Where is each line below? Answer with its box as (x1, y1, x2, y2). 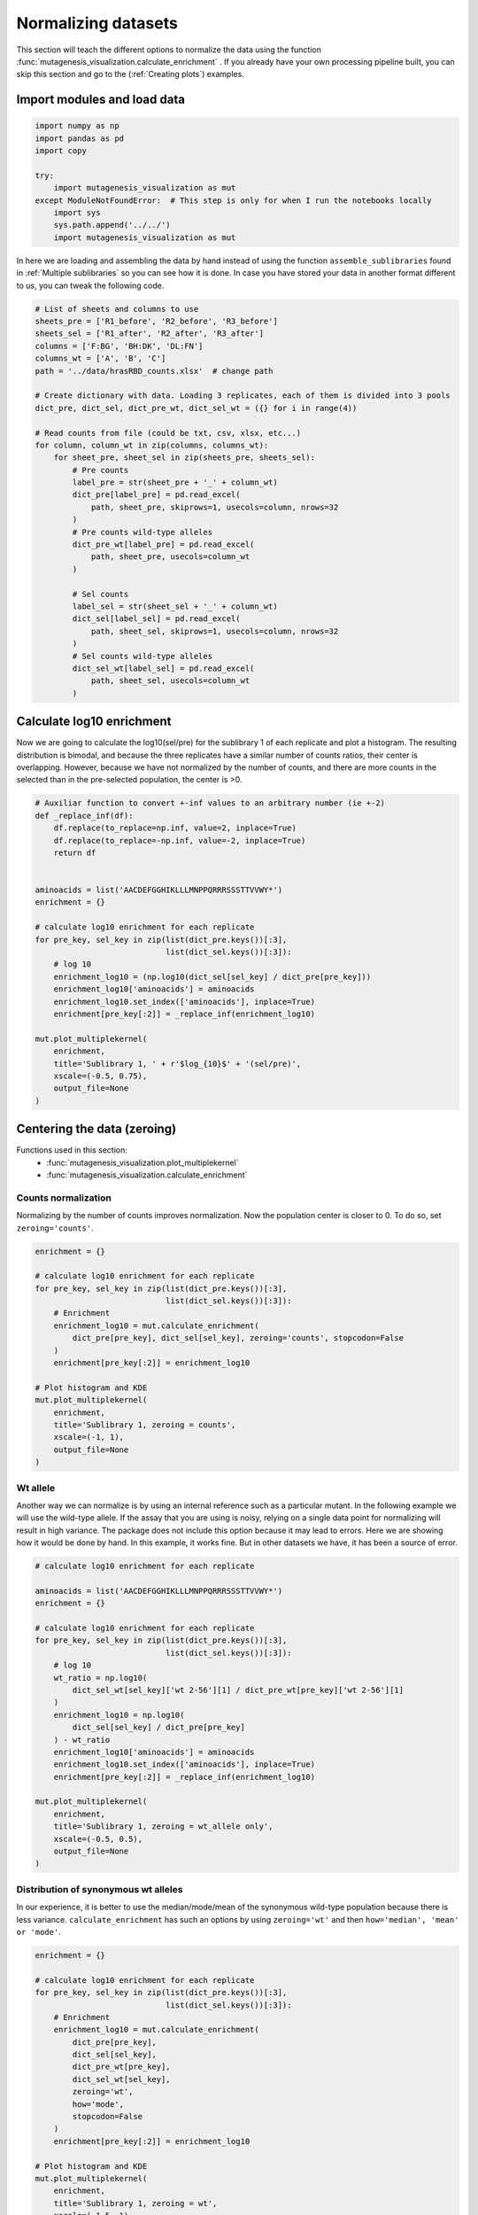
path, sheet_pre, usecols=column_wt (90, 552, 251, 562)
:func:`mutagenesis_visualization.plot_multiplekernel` (46, 1157, 239, 1168)
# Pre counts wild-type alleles (72, 527, 212, 537)
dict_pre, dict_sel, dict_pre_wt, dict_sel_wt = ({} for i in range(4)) (35, 403, 358, 413)
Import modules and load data (16, 92, 186, 107)
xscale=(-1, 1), (53, 1432, 124, 1442)
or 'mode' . (16, 1926, 61, 1937)
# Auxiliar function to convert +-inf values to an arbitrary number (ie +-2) (35, 798, 385, 808)
